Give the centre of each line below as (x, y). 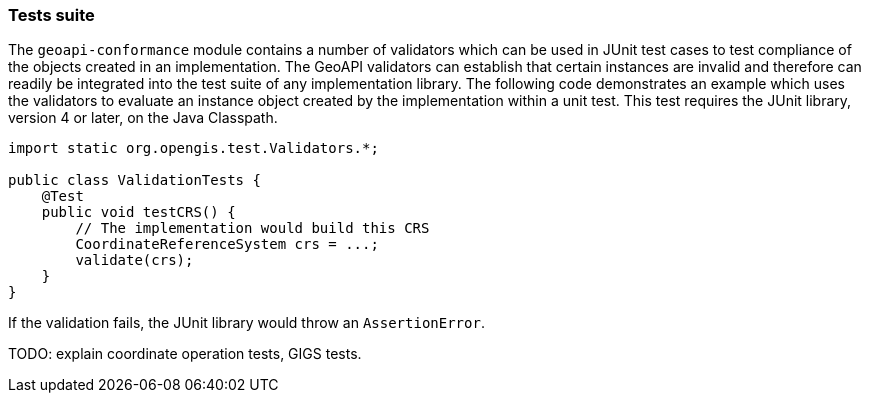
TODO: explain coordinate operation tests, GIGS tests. (185, 354)
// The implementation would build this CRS (252, 228)
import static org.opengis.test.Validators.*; (193, 148)
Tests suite (51, 15)
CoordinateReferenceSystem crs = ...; (227, 244)
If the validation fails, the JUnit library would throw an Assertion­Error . (246, 323)
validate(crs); (134, 260)
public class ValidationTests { (134, 180)
